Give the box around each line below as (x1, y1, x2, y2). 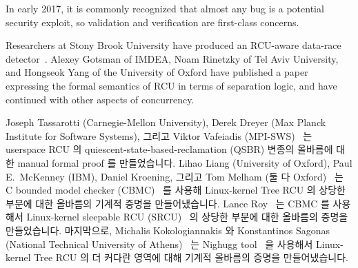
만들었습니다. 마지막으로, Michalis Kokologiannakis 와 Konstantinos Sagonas (6, 223, 330, 237)
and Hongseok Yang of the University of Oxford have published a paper (6, 65, 308, 79)
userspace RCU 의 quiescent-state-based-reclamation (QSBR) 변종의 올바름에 (6, 142, 333, 156)
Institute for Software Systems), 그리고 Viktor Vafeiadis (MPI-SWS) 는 (6, 128, 312, 143)
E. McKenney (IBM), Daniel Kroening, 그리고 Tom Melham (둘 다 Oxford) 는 (6, 169, 344, 183)
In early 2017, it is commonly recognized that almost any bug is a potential (6, 1, 324, 15)
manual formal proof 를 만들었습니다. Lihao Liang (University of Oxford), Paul (17, 155, 352, 169)
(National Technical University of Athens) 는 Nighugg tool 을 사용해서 (6, 236, 313, 251)
